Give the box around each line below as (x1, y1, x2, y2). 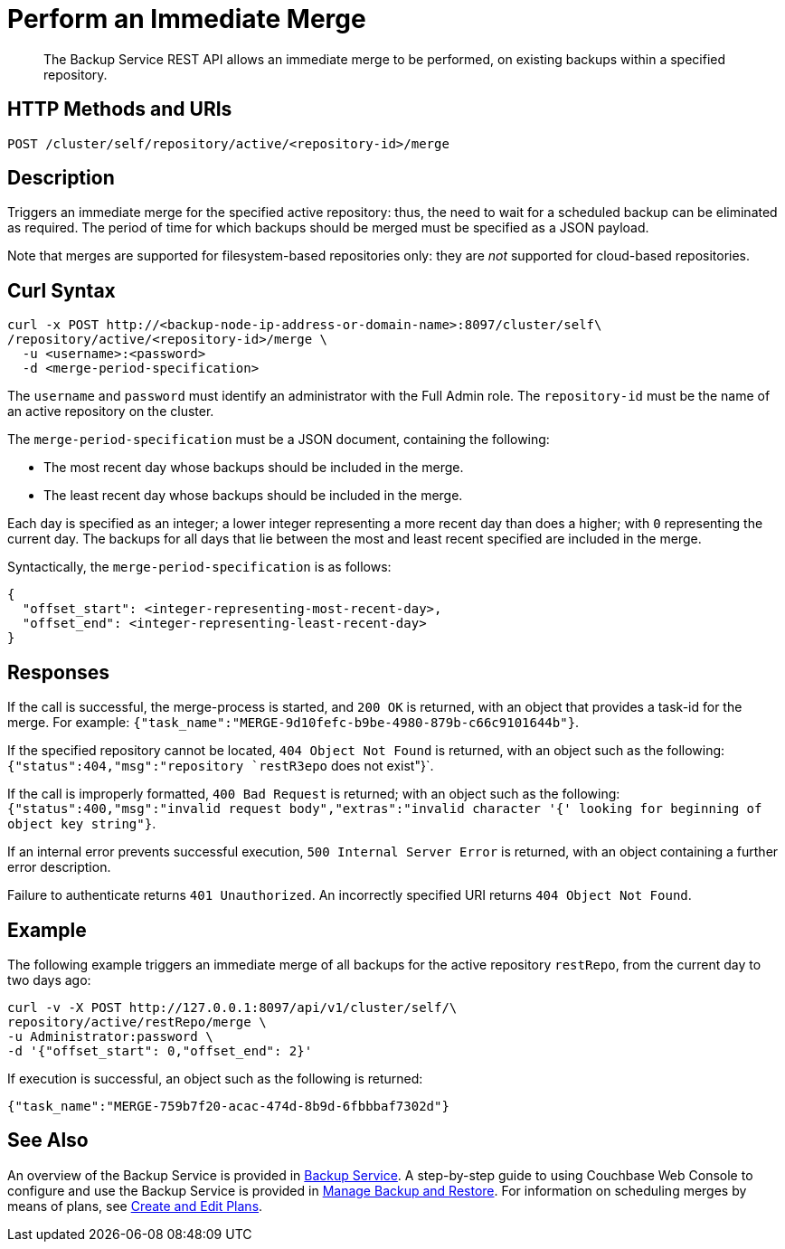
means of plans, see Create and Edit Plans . (7, 1197, 263, 1214)
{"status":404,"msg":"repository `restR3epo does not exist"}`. (7, 758, 434, 774)
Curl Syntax (7, 279, 116, 302)
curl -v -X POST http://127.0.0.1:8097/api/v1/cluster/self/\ (7, 999, 458, 1015)
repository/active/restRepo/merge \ (7, 1014, 267, 1029)
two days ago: (7, 971, 91, 988)
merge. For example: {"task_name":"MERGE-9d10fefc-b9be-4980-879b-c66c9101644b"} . (7, 714, 580, 731)
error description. (7, 859, 111, 875)
